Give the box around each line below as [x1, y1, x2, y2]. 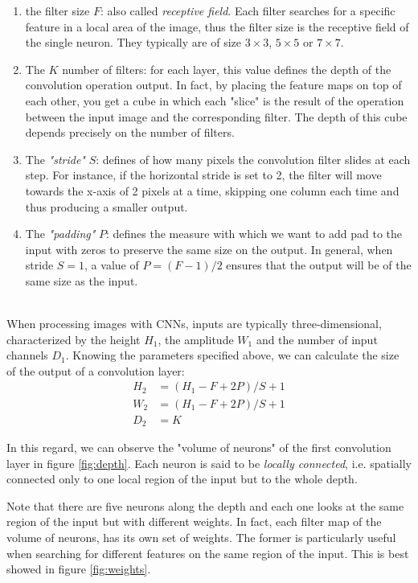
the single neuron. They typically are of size [25, 34, 241, 51]
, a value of [84, 257, 139, 273]
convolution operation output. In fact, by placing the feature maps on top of [25, 76, 402, 93]
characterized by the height [6, 331, 141, 347]
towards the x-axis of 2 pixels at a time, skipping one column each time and [25, 182, 400, 199]
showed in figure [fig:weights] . [6, 560, 151, 577]
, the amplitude [158, 331, 234, 347]
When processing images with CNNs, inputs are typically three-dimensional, [6, 315, 382, 332]
